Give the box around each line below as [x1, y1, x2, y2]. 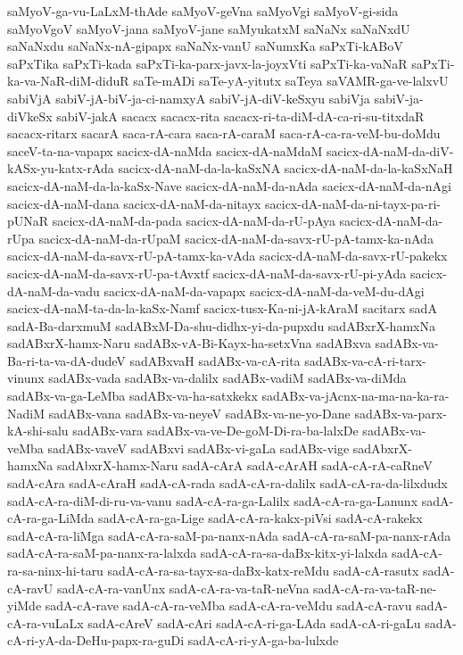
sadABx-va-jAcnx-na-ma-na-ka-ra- [261, 386, 450, 405]
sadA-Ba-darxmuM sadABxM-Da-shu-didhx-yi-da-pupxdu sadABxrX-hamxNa [7, 316, 435, 335]
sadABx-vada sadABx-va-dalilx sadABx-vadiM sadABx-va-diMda [48, 369, 407, 387]
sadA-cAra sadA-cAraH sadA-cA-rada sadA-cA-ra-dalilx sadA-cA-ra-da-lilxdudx [7, 474, 448, 493]
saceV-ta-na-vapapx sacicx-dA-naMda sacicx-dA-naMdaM [7, 141, 323, 160]
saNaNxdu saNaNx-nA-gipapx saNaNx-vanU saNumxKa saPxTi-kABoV [7, 37, 403, 55]
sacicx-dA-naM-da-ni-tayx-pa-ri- [265, 194, 441, 212]
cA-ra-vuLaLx [7, 613, 84, 632]
